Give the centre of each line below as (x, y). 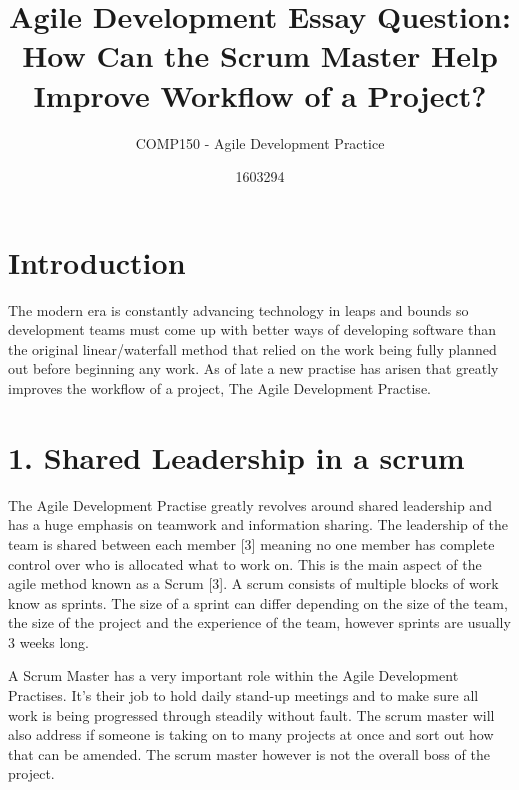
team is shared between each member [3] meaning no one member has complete (251, 543)
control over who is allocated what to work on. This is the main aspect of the (245, 563)
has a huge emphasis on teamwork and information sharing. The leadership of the (258, 524)
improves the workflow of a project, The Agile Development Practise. (219, 388)
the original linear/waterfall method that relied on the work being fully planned (252, 348)
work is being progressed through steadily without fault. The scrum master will (251, 714)
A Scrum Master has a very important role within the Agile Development (233, 675)
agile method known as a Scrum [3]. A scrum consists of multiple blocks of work (253, 583)
